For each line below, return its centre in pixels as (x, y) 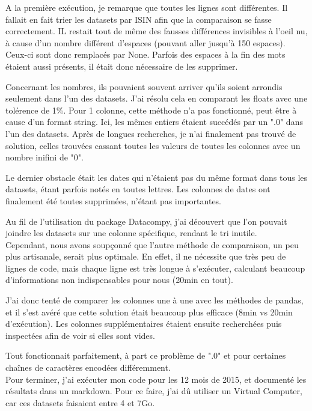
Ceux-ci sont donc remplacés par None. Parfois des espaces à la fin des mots (145, 54)
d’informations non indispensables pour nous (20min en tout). (119, 280)
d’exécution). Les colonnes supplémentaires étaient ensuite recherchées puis (144, 324)
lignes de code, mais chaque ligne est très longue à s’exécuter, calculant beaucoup (155, 268)
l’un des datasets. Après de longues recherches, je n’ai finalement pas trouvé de (151, 133)
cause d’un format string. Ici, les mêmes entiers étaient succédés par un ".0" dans (154, 122)
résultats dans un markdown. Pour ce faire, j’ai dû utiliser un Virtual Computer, (154, 391)
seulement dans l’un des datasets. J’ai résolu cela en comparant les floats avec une (157, 98)
